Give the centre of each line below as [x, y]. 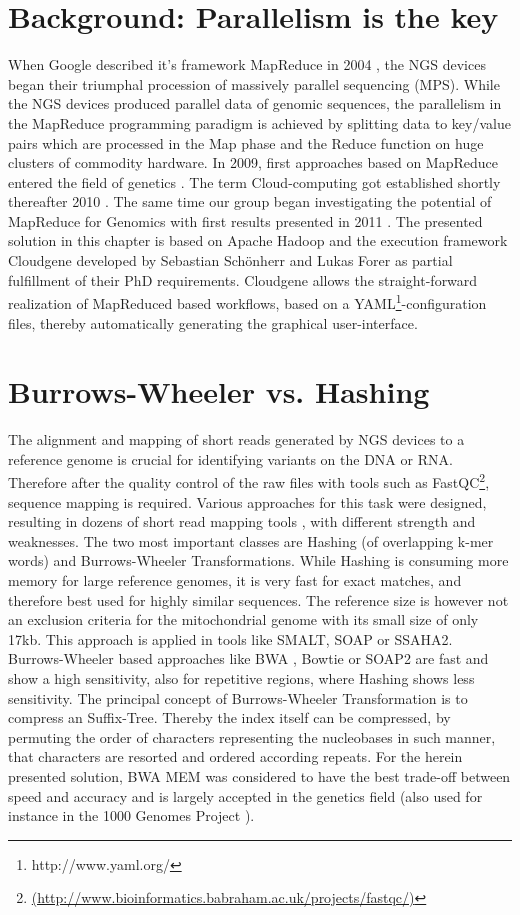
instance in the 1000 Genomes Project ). [131, 815]
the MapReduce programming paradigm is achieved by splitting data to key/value [259, 122]
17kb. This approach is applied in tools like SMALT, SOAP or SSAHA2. [230, 638]
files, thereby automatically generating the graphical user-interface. [213, 322]
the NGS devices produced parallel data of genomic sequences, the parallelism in [255, 103]
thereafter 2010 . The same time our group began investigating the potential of [250, 201]
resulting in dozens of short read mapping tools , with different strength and [242, 521]
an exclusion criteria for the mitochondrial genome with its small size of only [243, 619]
